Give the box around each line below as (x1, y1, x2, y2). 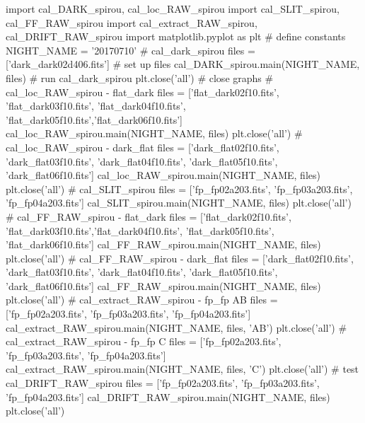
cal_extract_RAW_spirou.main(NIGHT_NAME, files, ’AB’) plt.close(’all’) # (6, 320, 347, 335)
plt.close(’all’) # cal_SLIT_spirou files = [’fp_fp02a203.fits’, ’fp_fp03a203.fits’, (6, 181, 353, 196)
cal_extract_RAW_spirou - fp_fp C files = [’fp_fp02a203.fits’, (6, 334, 282, 349)
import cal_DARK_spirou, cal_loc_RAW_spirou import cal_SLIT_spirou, (6, 1, 340, 16)
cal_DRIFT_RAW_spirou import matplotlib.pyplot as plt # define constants (6, 29, 346, 44)
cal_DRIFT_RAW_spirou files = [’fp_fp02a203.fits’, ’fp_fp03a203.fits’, (6, 376, 320, 390)
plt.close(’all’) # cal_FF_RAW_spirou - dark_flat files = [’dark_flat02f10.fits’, (6, 250, 354, 265)
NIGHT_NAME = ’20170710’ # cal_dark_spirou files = (6, 42, 255, 57)
